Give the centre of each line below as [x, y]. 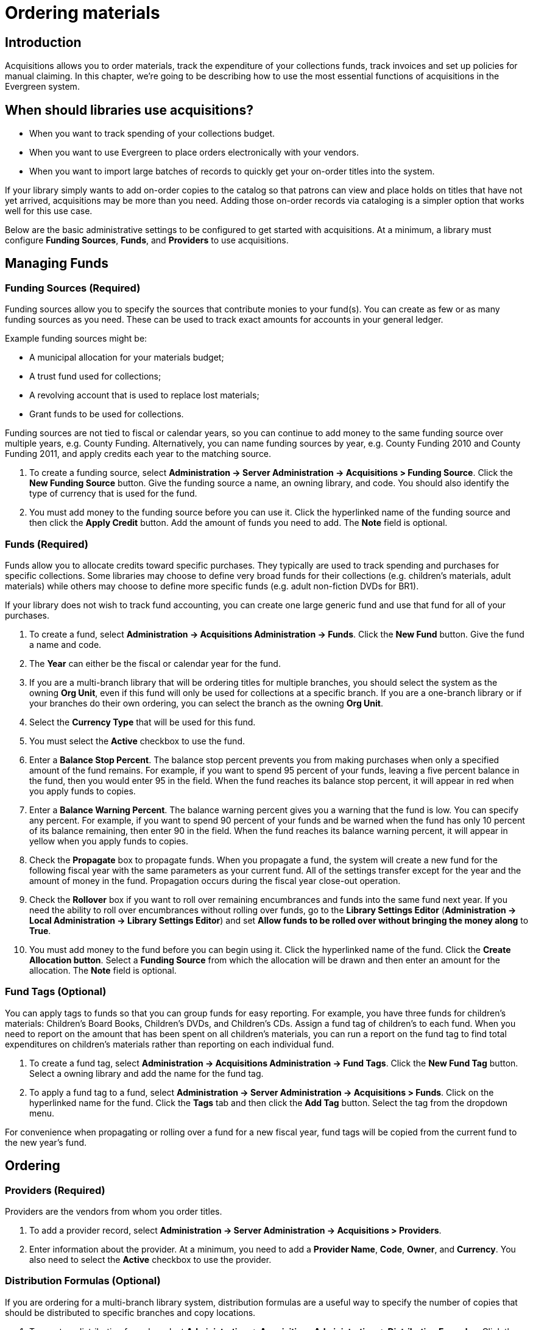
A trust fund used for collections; [95, 376]
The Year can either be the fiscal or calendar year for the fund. [155, 663]
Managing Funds [57, 264]
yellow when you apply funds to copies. [109, 841]
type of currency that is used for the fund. [113, 494]
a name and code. [65, 644]
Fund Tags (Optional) [56, 992]
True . [40, 930]
